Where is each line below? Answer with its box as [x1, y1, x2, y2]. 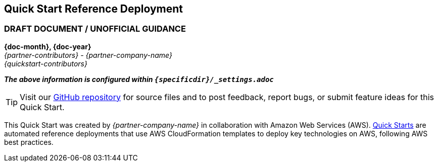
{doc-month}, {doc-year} [4, 42, 91, 51]
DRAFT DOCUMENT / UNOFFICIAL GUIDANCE [4, 24, 186, 34]
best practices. [4, 137, 54, 146]
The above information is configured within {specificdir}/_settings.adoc [4, 74, 274, 84]
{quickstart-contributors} [4, 59, 87, 68]
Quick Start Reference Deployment [4, 3, 183, 15]
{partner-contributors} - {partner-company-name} [4, 50, 172, 59]
